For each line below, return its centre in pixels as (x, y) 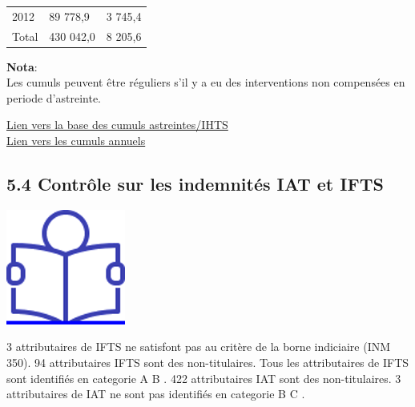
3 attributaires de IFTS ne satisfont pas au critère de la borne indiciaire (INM (199, 347)
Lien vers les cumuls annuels (76, 141)
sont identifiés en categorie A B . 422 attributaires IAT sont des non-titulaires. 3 (204, 378)
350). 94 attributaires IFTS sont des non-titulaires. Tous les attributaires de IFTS (208, 363)
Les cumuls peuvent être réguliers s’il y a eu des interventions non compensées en (206, 82)
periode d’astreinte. (54, 97)
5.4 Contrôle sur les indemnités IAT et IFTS (195, 184)
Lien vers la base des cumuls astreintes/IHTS (117, 125)
